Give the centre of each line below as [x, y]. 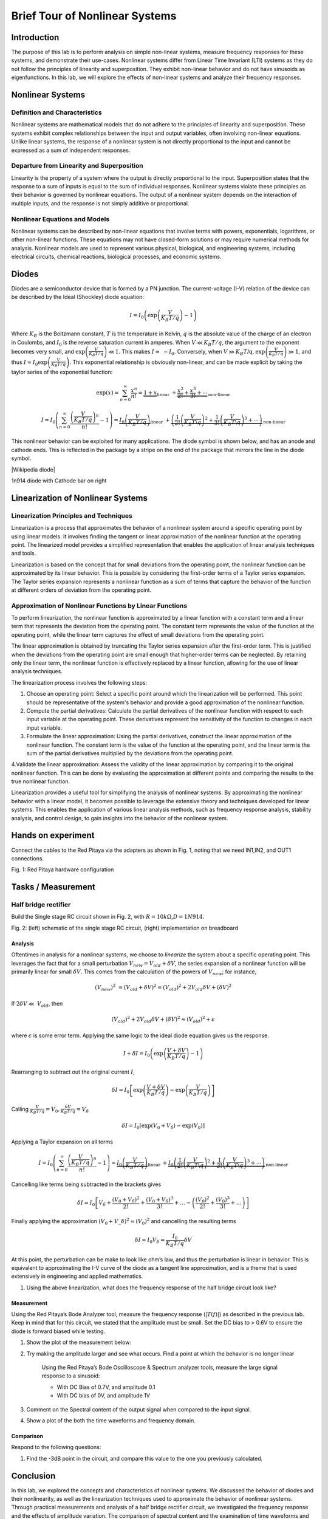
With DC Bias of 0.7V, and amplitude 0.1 [106, 1387]
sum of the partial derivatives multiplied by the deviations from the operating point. [130, 753]
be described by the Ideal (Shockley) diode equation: [77, 297]
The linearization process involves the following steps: [79, 682]
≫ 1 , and [300, 351]
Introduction [35, 37]
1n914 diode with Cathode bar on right [59, 481]
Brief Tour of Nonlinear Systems [94, 16]
